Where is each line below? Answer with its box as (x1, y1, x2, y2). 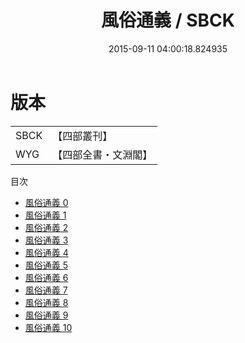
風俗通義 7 (24, 284, 68, 296)
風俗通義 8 (24, 296, 69, 308)
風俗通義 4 (24, 246, 69, 258)
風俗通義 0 (24, 196, 69, 208)
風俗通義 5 (24, 259, 69, 271)
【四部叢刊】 (52, 129, 113, 143)
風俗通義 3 (24, 234, 69, 246)
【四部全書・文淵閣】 (52, 147, 153, 161)
